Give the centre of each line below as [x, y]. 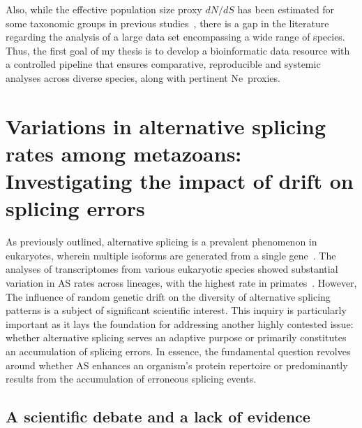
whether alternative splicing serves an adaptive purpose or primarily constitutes [176, 337]
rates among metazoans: [124, 153]
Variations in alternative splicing [166, 126]
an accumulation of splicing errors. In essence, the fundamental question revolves [178, 351]
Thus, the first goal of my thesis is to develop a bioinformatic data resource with [178, 50]
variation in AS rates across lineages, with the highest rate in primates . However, [181, 283]
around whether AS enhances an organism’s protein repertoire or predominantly [177, 365]
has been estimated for [286, 9]
